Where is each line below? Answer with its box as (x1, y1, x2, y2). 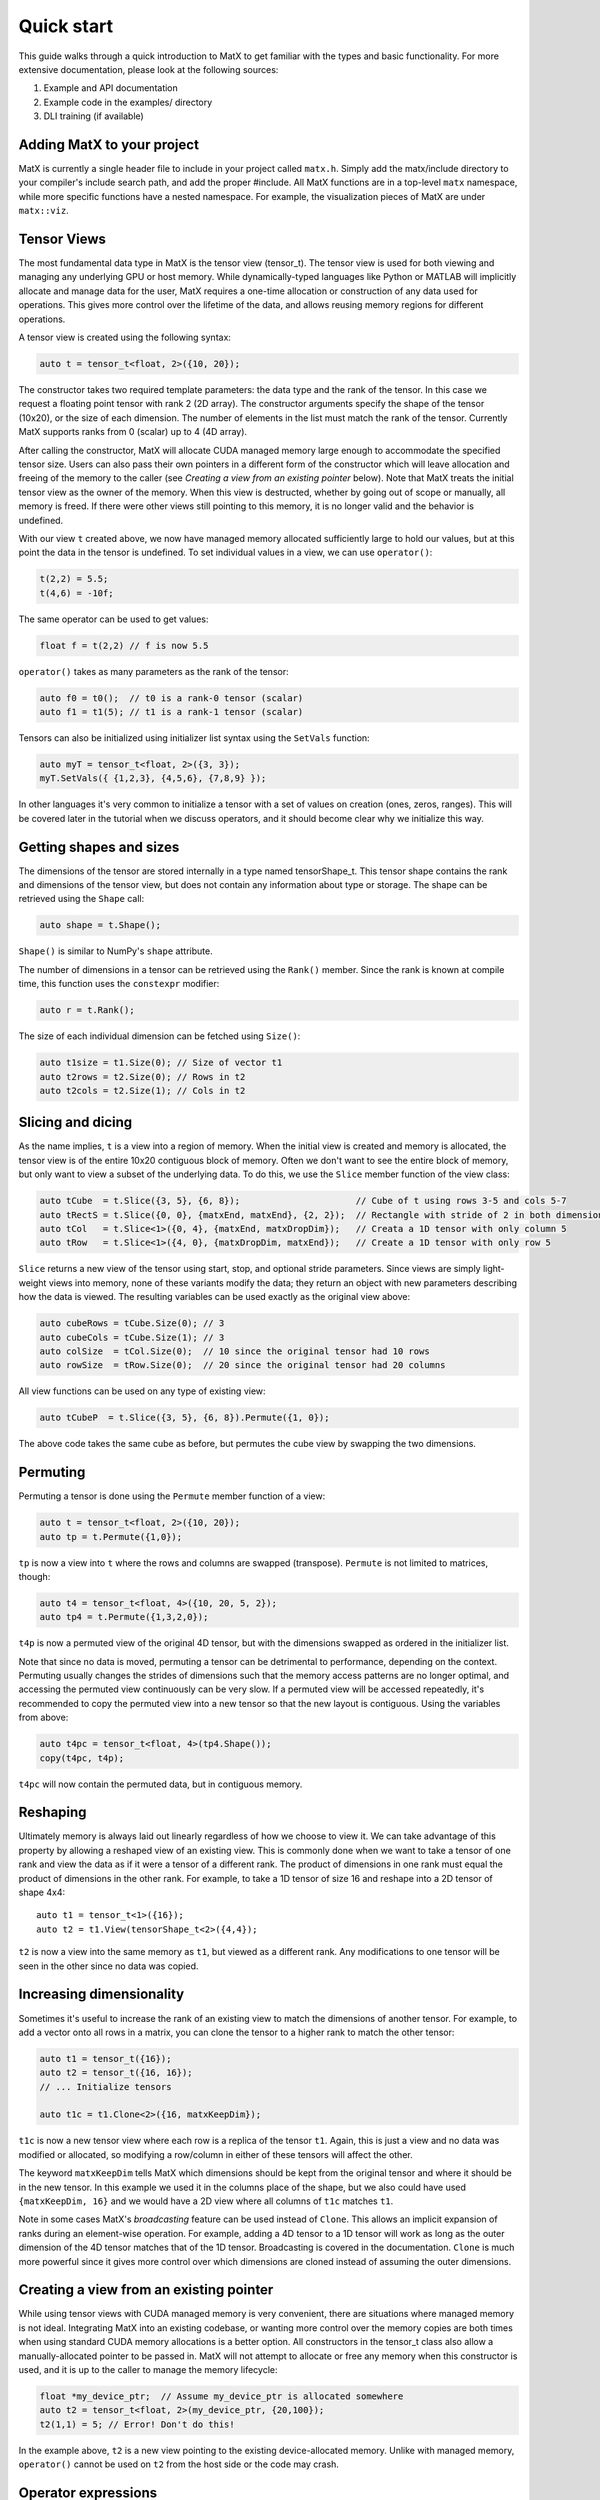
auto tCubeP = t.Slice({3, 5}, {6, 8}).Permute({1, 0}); (39, 1412, 330, 1424)
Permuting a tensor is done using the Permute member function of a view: (18, 1490, 326, 1502)
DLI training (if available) (43, 110, 144, 122)
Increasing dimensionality (18, 1986, 185, 2003)
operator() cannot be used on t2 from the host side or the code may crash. (18, 2458, 340, 2470)
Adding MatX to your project (18, 136, 200, 153)
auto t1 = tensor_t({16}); (39, 2053, 172, 2064)
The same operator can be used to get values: (18, 613, 209, 625)
